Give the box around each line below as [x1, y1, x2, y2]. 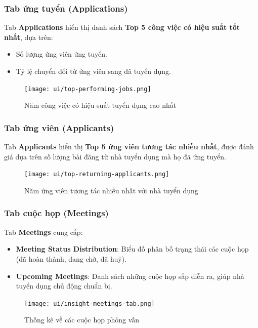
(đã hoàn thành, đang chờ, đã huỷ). [16, 253, 127, 264]
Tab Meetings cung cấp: [4, 226, 83, 237]
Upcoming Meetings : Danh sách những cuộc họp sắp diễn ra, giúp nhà [16, 270, 244, 281]
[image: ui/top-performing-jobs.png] [24, 85, 151, 93]
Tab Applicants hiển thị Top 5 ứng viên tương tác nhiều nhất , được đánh [4, 141, 254, 152]
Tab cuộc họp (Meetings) [4, 207, 109, 219]
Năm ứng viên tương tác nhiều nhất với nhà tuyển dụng [24, 185, 198, 195]
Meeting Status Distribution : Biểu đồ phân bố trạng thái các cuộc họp [16, 243, 249, 254]
